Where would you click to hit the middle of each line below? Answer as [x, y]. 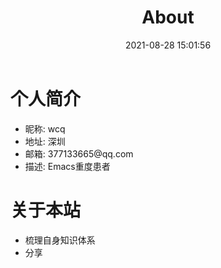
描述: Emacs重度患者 [67, 166]
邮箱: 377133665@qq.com [79, 153]
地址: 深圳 [45, 141]
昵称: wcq [45, 128]
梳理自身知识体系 [60, 240]
